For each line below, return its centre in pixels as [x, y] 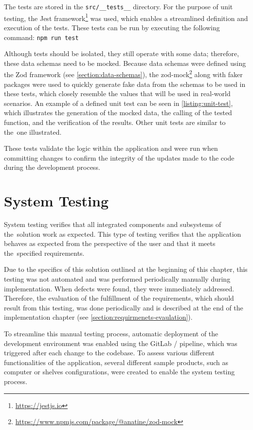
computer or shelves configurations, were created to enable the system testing [119, 372]
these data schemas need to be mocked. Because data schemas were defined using [125, 63]
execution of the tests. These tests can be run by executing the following [112, 27]
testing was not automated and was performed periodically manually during [117, 279]
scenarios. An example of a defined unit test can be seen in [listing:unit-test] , [118, 103]
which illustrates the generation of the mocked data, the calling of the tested [118, 113]
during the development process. [52, 167]
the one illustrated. [33, 132]
